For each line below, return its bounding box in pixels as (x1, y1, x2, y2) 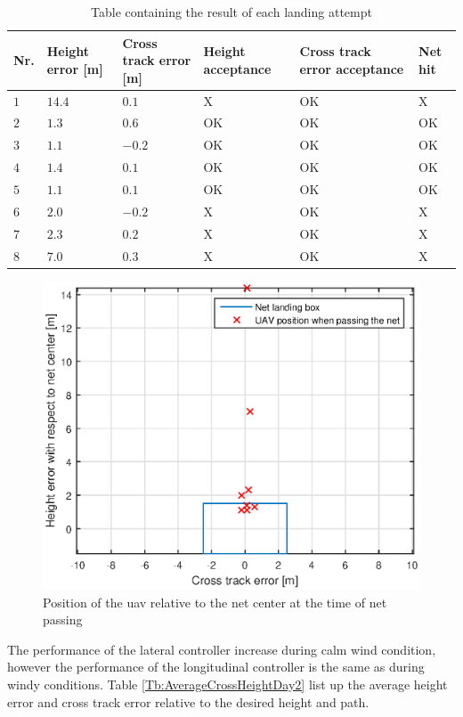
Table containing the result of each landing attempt (91, 3, 372, 20)
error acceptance (299, 59, 404, 77)
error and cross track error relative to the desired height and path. (7, 692, 370, 711)
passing (43, 610, 83, 629)
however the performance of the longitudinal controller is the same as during (7, 657, 425, 676)
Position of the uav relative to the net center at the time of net (43, 592, 387, 611)
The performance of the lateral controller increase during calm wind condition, (7, 640, 436, 658)
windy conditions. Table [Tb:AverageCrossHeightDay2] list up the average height (7, 675, 448, 694)
